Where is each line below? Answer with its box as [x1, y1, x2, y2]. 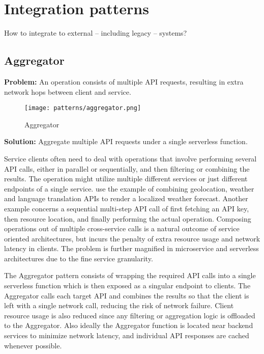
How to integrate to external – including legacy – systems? [4, 28, 187, 38]
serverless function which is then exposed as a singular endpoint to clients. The [4, 280, 251, 291]
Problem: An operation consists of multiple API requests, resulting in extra [4, 76, 244, 87]
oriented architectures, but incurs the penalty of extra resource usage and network [4, 233, 260, 243]
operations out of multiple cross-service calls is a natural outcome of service [4, 223, 240, 234]
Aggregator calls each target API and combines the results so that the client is [4, 290, 249, 301]
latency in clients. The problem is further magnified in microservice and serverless [4, 243, 259, 254]
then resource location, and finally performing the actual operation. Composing [4, 213, 251, 224]
